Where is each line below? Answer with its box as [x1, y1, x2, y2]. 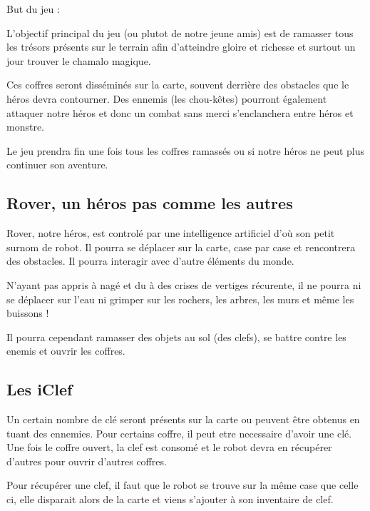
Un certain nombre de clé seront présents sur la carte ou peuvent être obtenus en [6, 412, 360, 427]
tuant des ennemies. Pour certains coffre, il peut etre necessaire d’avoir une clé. [6, 425, 352, 440]
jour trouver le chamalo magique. [6, 53, 151, 68]
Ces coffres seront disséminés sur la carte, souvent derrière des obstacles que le [6, 77, 349, 92]
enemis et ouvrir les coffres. [6, 343, 125, 358]
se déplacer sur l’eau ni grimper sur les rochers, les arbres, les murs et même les [6, 291, 354, 306]
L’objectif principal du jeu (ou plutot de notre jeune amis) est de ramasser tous [6, 25, 354, 40]
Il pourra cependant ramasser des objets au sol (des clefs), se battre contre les [6, 329, 346, 344]
